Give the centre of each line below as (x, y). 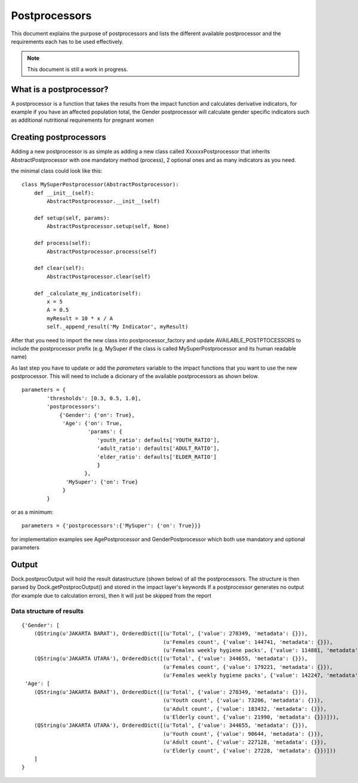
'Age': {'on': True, (92, 423)
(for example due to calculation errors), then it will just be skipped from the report (111, 595)
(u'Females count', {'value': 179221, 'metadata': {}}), (248, 667)
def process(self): (62, 243)
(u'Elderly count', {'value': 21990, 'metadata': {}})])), (251, 717)
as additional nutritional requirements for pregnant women (83, 120)
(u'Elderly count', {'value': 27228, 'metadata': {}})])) (250, 750)
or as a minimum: (32, 512)
